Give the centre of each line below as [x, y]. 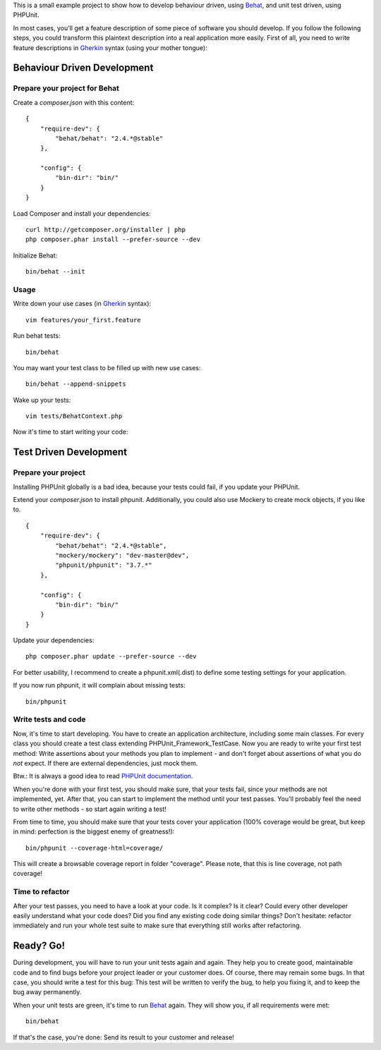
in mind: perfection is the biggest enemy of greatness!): [94, 831]
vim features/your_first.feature [83, 320]
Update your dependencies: [54, 640]
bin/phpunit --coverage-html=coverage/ [95, 848]
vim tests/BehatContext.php [74, 416]
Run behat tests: [37, 336]
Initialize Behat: [35, 255]
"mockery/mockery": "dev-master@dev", [122, 555]
